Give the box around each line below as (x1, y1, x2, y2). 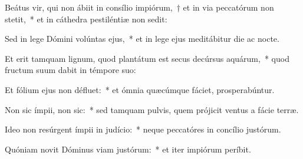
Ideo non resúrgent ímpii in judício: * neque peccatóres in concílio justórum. (5, 123, 281, 135)
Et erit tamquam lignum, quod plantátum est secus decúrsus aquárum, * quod (5, 52, 289, 64)
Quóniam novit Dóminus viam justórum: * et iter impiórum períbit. (5, 143, 251, 155)
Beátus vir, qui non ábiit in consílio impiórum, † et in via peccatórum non (5, 1, 274, 13)
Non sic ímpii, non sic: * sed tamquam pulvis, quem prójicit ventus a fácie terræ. (5, 103, 299, 115)
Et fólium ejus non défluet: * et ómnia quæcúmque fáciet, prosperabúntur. (5, 83, 275, 95)
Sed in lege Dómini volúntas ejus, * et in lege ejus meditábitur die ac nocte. (5, 32, 279, 45)
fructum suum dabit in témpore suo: (5, 64, 136, 76)
